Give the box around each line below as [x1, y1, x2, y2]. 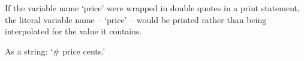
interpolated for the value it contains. [5, 25, 142, 37]
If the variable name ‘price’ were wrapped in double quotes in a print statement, [5, 2, 300, 14]
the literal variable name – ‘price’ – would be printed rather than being [5, 13, 267, 25]
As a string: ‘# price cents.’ [5, 44, 106, 57]
